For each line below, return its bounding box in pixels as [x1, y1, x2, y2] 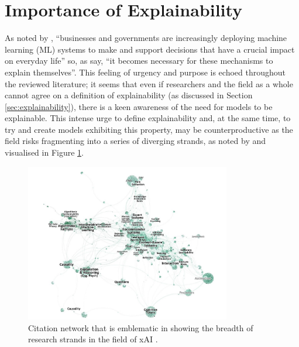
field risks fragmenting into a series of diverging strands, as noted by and [5, 135, 266, 147]
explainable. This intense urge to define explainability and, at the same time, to [5, 112, 291, 124]
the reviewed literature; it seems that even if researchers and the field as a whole [5, 77, 293, 90]
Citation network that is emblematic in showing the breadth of [28, 321, 253, 334]
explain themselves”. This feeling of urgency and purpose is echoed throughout [5, 66, 286, 78]
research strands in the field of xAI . [28, 333, 158, 345]
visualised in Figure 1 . [5, 146, 84, 159]
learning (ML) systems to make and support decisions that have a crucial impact [5, 43, 295, 55]
